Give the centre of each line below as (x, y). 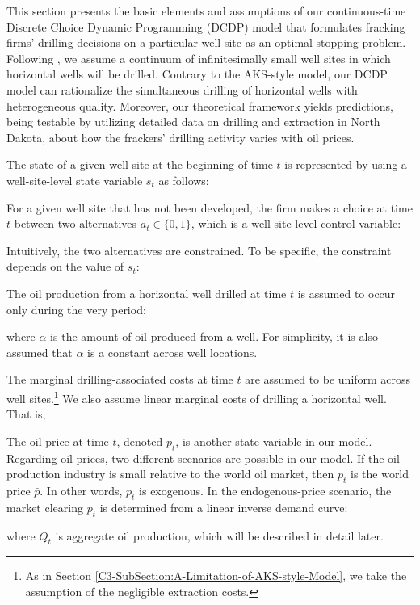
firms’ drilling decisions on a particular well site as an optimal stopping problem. (206, 42)
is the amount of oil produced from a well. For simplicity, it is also (214, 336)
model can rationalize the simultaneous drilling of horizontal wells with (182, 89)
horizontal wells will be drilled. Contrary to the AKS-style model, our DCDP (197, 74)
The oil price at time (58, 441)
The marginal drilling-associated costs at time (120, 379)
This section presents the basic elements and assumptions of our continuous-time (206, 11)
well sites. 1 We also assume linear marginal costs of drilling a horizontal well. (197, 397)
